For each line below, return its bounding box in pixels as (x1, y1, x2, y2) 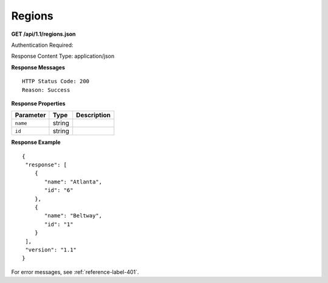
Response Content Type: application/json (11, 52, 115, 60)
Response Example (11, 138, 61, 146)
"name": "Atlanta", (44, 178, 103, 185)
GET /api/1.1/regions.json (11, 30, 76, 38)
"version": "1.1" (25, 246, 77, 253)
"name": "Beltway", (44, 213, 103, 219)
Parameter (15, 111, 46, 120)
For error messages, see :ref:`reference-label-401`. (11, 268, 139, 276)
